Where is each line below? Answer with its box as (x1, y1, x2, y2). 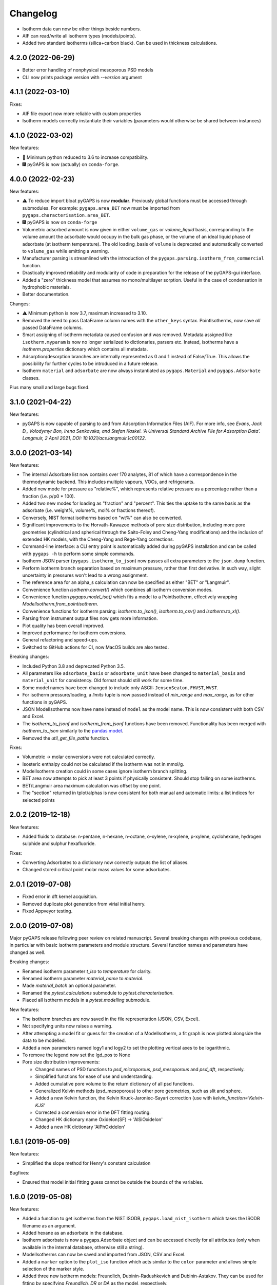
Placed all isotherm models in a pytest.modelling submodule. (22, 997, 151, 1003)
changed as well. (9, 949, 46, 956)
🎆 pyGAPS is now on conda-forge (22, 219, 97, 226)
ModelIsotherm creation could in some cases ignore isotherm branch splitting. (22, 768, 188, 775)
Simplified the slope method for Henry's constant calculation (22, 1160, 151, 1166)
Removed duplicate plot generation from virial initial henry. (22, 901, 146, 907)
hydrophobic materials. (22, 284, 71, 290)
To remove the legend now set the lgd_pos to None (22, 1052, 131, 1058)
